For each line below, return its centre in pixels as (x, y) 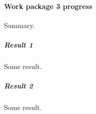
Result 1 (18, 44)
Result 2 (18, 86)
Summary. (19, 25)
